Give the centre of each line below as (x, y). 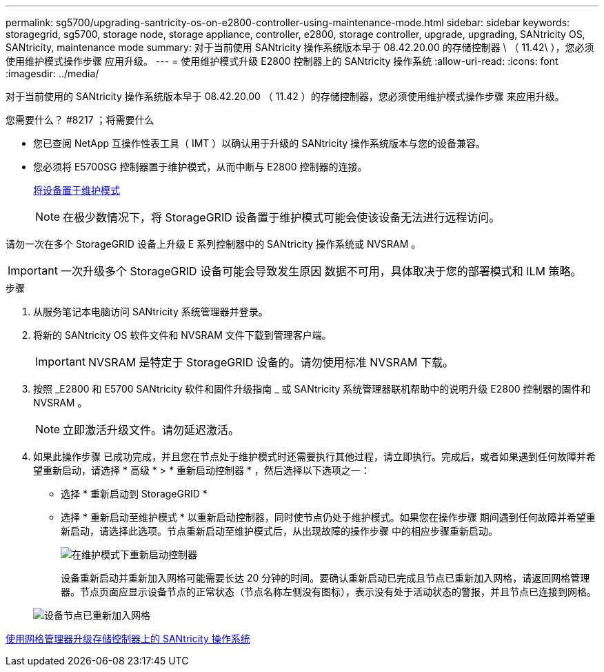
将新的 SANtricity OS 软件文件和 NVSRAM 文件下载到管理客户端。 (182, 335)
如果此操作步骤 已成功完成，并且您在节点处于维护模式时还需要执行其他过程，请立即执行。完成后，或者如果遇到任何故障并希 (314, 456)
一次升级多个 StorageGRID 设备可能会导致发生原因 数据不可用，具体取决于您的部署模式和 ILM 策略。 (321, 271)
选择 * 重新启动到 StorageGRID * (134, 494)
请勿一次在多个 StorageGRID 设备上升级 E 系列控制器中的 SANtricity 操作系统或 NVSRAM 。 (213, 244)
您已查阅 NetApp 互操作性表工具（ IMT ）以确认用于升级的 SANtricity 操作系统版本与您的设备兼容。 (260, 143)
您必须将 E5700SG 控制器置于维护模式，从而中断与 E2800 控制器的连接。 (200, 167)
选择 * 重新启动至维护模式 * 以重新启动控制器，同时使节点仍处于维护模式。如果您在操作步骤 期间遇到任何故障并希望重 (328, 517)
